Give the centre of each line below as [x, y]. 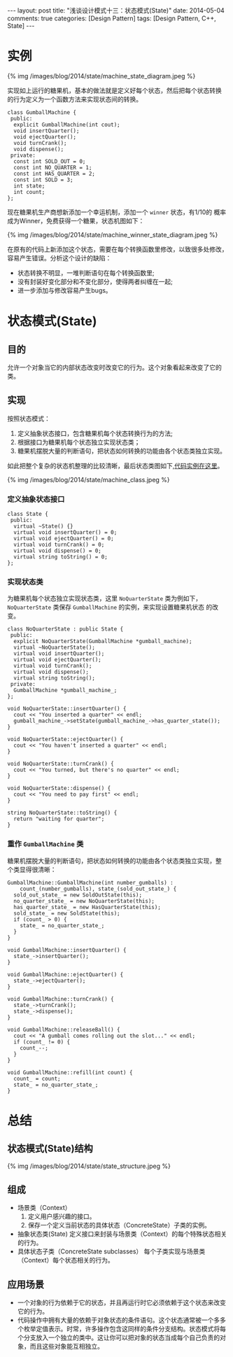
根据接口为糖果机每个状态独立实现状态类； [79, 442]
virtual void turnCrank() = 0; [59, 545]
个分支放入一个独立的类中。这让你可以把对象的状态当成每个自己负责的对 [121, 1337]
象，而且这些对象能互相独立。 [60, 1347]
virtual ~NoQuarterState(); [55, 648]
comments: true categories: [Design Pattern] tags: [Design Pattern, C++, [112, 18]
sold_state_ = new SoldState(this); [67, 913]
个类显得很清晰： [32, 869]
